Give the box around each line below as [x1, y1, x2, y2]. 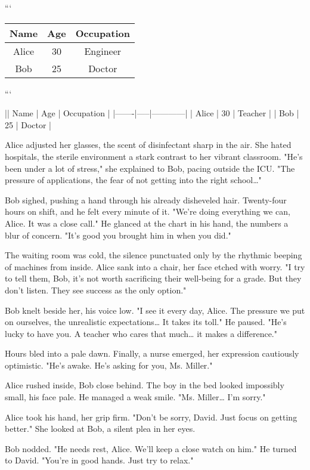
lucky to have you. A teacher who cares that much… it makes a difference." [5, 327, 277, 339]
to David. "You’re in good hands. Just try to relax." [5, 454, 194, 466]
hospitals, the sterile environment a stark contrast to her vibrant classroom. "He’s [5, 150, 303, 162]
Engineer [84, 44, 122, 58]
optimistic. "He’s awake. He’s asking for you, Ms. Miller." [5, 358, 213, 371]
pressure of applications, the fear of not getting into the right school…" [5, 174, 262, 186]
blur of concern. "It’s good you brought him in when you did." [5, 228, 231, 241]
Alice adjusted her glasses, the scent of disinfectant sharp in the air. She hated [5, 138, 292, 151]
